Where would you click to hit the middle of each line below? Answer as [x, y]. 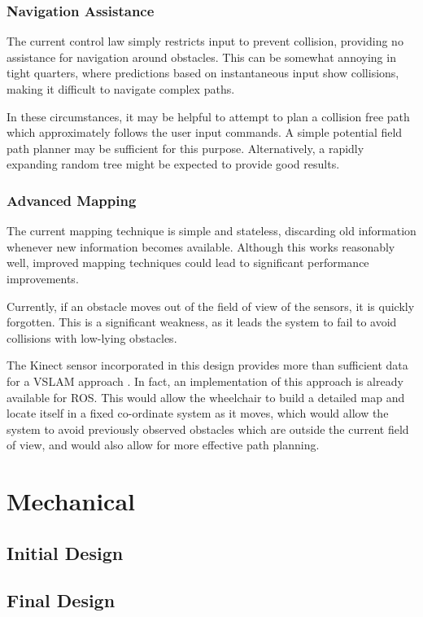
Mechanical [71, 501]
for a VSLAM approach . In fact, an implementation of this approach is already [205, 381]
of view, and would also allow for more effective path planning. [163, 445]
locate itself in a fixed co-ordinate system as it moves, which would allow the [198, 413]
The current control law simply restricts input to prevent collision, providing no [205, 41]
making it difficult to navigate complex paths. [121, 89]
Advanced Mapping [72, 200]
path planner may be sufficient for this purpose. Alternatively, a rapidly [185, 148]
